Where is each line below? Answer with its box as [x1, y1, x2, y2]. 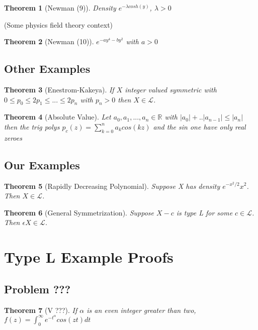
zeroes [4, 132, 22, 143]
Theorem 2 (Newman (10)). [4, 36, 94, 47]
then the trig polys [4, 121, 60, 132]
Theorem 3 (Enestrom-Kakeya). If [4, 84, 114, 94]
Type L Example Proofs [4, 247, 174, 267]
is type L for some [176, 207, 233, 217]
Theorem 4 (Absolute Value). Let [4, 112, 111, 122]
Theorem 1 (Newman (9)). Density [4, 3, 116, 13]
